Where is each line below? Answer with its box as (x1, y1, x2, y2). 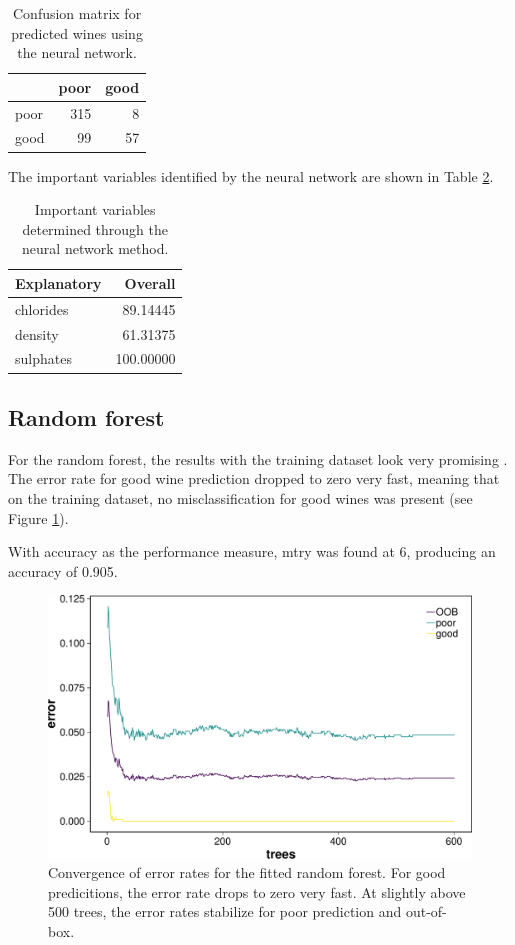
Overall (124, 272, 176, 293)
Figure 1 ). (8, 507, 69, 528)
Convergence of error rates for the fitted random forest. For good (48, 862, 446, 883)
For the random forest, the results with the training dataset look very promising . (8, 448, 508, 469)
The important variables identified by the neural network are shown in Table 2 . (8, 165, 494, 186)
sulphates (15, 348, 72, 369)
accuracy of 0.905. (8, 560, 118, 581)
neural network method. (22, 238, 169, 259)
